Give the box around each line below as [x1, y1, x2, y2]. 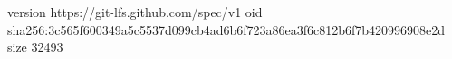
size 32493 [7, 38, 63, 56]
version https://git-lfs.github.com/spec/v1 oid [7, 3, 263, 21]
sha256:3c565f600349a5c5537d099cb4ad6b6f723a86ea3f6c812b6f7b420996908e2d [7, 20, 446, 38]
